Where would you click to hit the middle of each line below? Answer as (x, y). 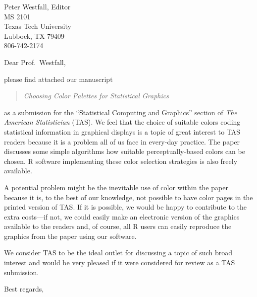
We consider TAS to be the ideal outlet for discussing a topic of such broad (118, 253)
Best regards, (24, 289)
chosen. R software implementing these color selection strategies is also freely (121, 161)
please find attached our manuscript (58, 79)
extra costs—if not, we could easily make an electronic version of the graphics (122, 216)
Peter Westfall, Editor (37, 6)
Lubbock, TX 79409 (34, 36)
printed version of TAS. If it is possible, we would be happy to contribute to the (126, 207)
